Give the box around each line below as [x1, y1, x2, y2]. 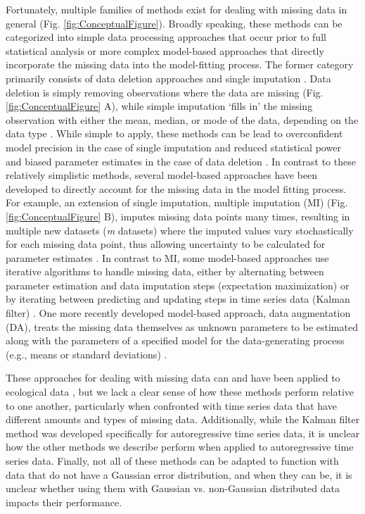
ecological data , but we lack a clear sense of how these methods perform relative [6, 384, 354, 399]
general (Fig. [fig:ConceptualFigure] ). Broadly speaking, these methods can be [6, 15, 342, 30]
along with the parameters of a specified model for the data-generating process [6, 333, 345, 348]
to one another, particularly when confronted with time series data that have [6, 398, 337, 413]
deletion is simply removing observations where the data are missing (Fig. [6, 84, 324, 99]
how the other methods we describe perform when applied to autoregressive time [6, 439, 354, 454]
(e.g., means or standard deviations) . [6, 346, 167, 361]
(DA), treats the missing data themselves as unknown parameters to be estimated [6, 319, 358, 334]
